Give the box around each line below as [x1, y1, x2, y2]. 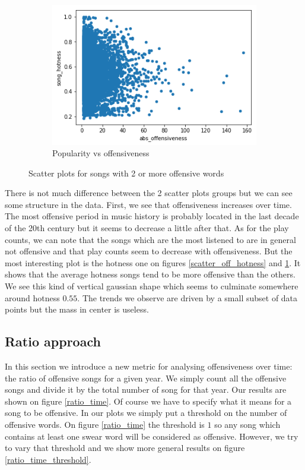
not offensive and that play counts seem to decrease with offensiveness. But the [5, 245, 293, 257]
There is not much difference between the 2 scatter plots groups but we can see [5, 187, 293, 199]
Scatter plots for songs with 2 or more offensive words [28, 166, 224, 179]
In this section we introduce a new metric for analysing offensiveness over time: [5, 360, 293, 373]
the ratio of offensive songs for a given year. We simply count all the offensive [5, 371, 287, 384]
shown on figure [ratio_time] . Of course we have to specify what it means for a [5, 395, 292, 407]
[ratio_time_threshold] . [5, 453, 91, 465]
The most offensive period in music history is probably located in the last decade [5, 210, 299, 222]
